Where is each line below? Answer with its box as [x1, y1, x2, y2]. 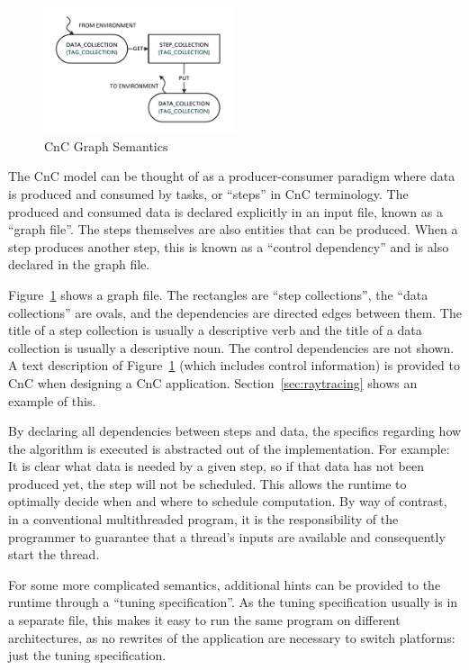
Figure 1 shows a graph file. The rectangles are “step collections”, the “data [8, 285, 428, 303]
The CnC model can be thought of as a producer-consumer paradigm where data [8, 167, 455, 186]
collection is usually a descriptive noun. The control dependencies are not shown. [8, 338, 455, 357]
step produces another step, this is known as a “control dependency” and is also [8, 237, 449, 256]
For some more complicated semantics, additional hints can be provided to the [8, 575, 441, 593]
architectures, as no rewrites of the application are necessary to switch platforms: [8, 628, 455, 647]
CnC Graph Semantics [44, 136, 168, 155]
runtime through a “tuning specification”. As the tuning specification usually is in [8, 593, 458, 611]
